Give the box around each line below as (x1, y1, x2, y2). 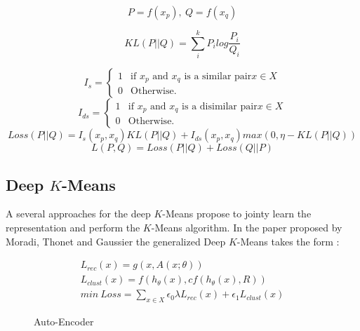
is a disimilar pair (182, 101, 258, 112)
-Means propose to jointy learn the (162, 206, 312, 221)
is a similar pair (184, 71, 252, 81)
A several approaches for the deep (6, 206, 151, 221)
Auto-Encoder (34, 314, 94, 328)
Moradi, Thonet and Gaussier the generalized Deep (6, 234, 226, 248)
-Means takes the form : (236, 234, 340, 248)
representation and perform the (6, 219, 140, 234)
